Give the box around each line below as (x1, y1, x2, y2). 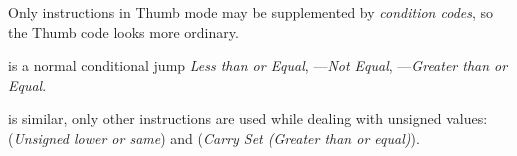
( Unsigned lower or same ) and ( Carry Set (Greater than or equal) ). (8, 127, 420, 148)
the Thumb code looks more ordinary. (8, 21, 239, 42)
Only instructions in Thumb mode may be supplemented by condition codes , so (8, 2, 494, 22)
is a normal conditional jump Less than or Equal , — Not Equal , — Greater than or (8, 55, 508, 76)
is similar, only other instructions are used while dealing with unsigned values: (8, 108, 488, 129)
